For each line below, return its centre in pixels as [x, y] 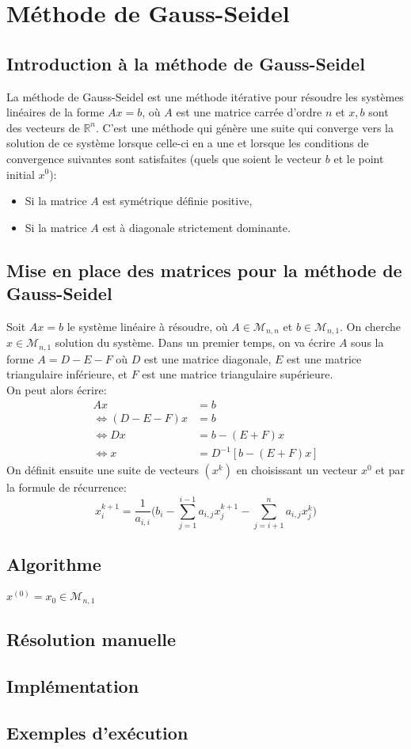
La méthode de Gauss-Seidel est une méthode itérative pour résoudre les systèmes [205, 96]
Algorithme [54, 564]
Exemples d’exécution [97, 732]
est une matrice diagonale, [208, 358]
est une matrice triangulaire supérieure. [238, 374]
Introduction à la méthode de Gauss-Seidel [186, 63]
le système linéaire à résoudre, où [147, 326]
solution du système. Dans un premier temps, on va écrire [195, 342]
